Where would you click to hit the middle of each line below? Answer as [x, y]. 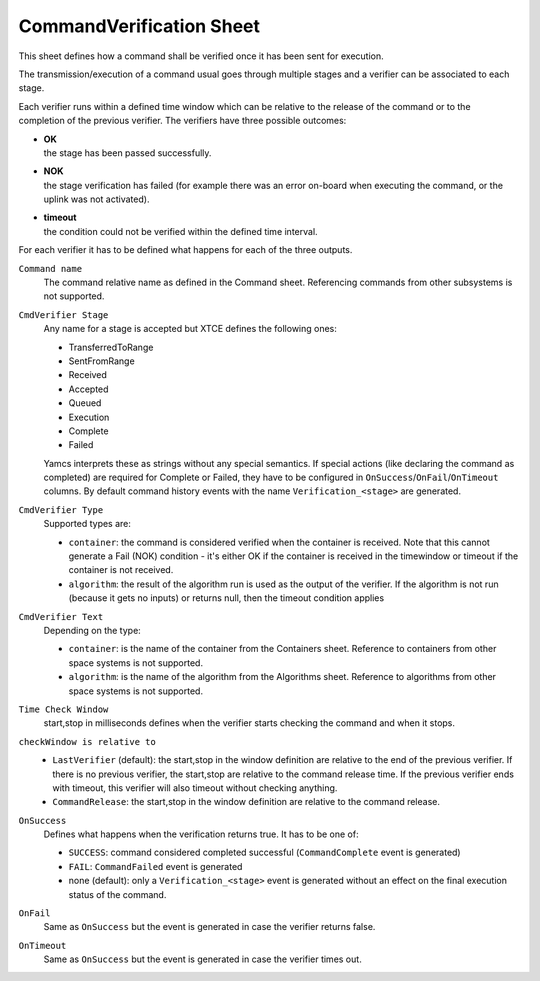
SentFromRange [101, 361]
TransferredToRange [111, 347]
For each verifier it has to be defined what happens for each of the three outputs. [185, 250]
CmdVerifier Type [61, 509]
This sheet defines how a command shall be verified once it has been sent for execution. [201, 56]
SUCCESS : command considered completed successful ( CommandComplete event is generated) [264, 852]
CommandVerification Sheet [139, 26]
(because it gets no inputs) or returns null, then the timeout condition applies [226, 598]
